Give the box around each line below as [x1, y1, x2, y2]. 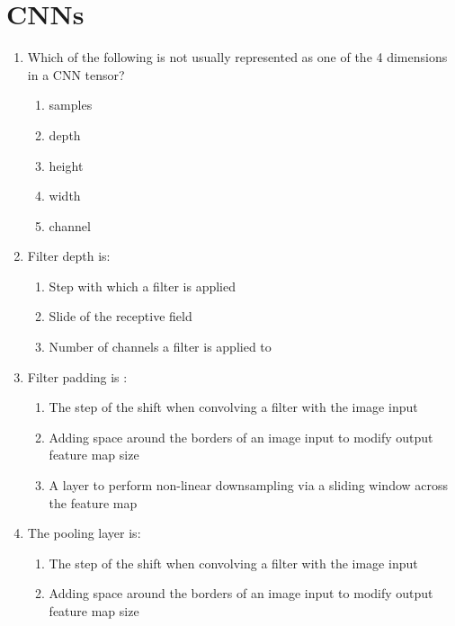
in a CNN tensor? [27, 65, 125, 84]
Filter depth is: [27, 246, 111, 265]
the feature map [49, 493, 138, 512]
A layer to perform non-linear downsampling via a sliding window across [49, 476, 449, 495]
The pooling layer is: [27, 523, 141, 542]
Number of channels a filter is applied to [49, 337, 272, 356]
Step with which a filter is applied [49, 276, 236, 295]
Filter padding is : [27, 367, 128, 386]
